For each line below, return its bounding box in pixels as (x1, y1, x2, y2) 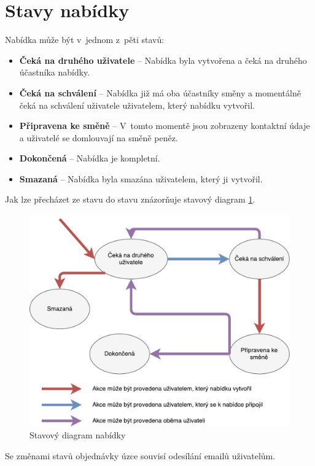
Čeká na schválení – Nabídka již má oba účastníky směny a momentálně (19, 86, 301, 99)
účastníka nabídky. (19, 66, 90, 79)
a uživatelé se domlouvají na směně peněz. (19, 131, 178, 144)
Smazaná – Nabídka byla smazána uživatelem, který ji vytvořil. (19, 172, 263, 185)
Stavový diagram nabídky (29, 429, 126, 441)
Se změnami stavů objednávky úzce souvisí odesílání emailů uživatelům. (5, 449, 276, 462)
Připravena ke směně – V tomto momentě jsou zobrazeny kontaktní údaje (19, 119, 310, 132)
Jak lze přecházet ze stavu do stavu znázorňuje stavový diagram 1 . (5, 193, 255, 206)
